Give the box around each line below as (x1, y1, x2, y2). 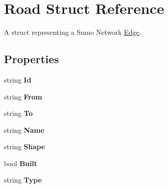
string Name (4, 124, 45, 135)
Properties (4, 51, 59, 67)
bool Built (4, 158, 37, 168)
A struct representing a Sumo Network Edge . (4, 27, 141, 37)
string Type (4, 175, 42, 185)
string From (4, 91, 42, 101)
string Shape (4, 141, 45, 152)
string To (4, 108, 33, 118)
